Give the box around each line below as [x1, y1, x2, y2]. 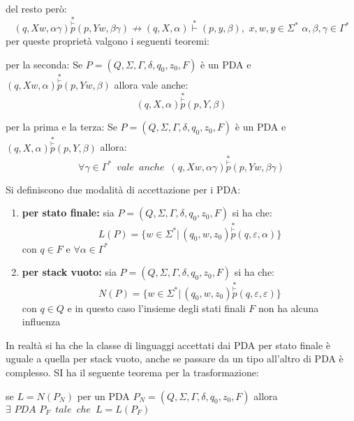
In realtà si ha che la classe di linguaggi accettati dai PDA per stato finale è [6, 337, 331, 352]
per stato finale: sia [22, 205, 115, 220]
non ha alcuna [258, 300, 319, 315]
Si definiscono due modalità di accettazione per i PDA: [6, 182, 241, 196]
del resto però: [6, 1, 67, 15]
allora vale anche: [114, 77, 189, 92]
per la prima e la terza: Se [6, 119, 117, 134]
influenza [22, 314, 61, 329]
